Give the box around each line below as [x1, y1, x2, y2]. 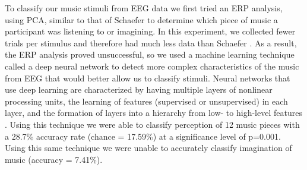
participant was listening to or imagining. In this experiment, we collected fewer [5, 25, 296, 37]
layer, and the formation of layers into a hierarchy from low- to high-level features [5, 106, 302, 119]
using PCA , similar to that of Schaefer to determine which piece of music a [5, 13, 278, 26]
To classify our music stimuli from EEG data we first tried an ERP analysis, [5, 2, 283, 14]
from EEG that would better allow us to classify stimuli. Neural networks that [5, 71, 290, 84]
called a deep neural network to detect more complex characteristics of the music [5, 59, 299, 72]
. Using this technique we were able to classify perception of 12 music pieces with [5, 118, 300, 130]
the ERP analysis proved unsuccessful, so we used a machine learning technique [5, 48, 295, 61]
